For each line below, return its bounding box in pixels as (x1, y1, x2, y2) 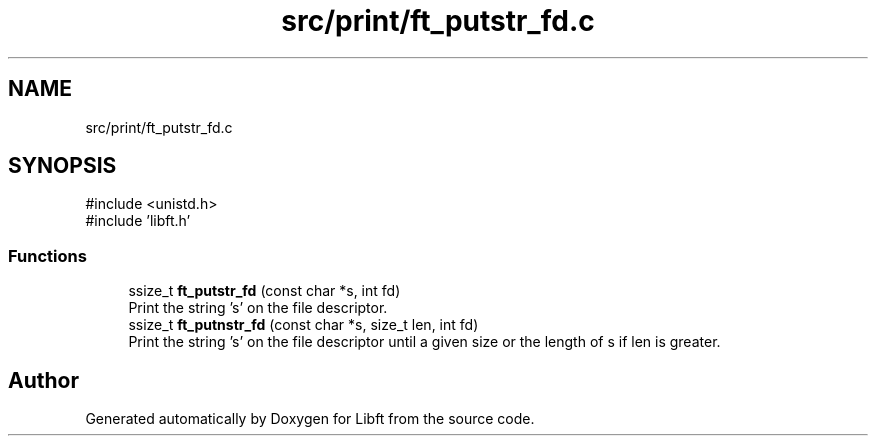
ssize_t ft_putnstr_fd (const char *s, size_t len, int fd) (128, 316, 479, 334)
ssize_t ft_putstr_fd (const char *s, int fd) (128, 282, 401, 300)
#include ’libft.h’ (85, 212, 191, 230)
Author (8, 367, 79, 393)
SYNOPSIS (8, 153, 117, 179)
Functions (8, 245, 87, 266)
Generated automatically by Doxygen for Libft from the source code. (85, 410, 535, 428)
